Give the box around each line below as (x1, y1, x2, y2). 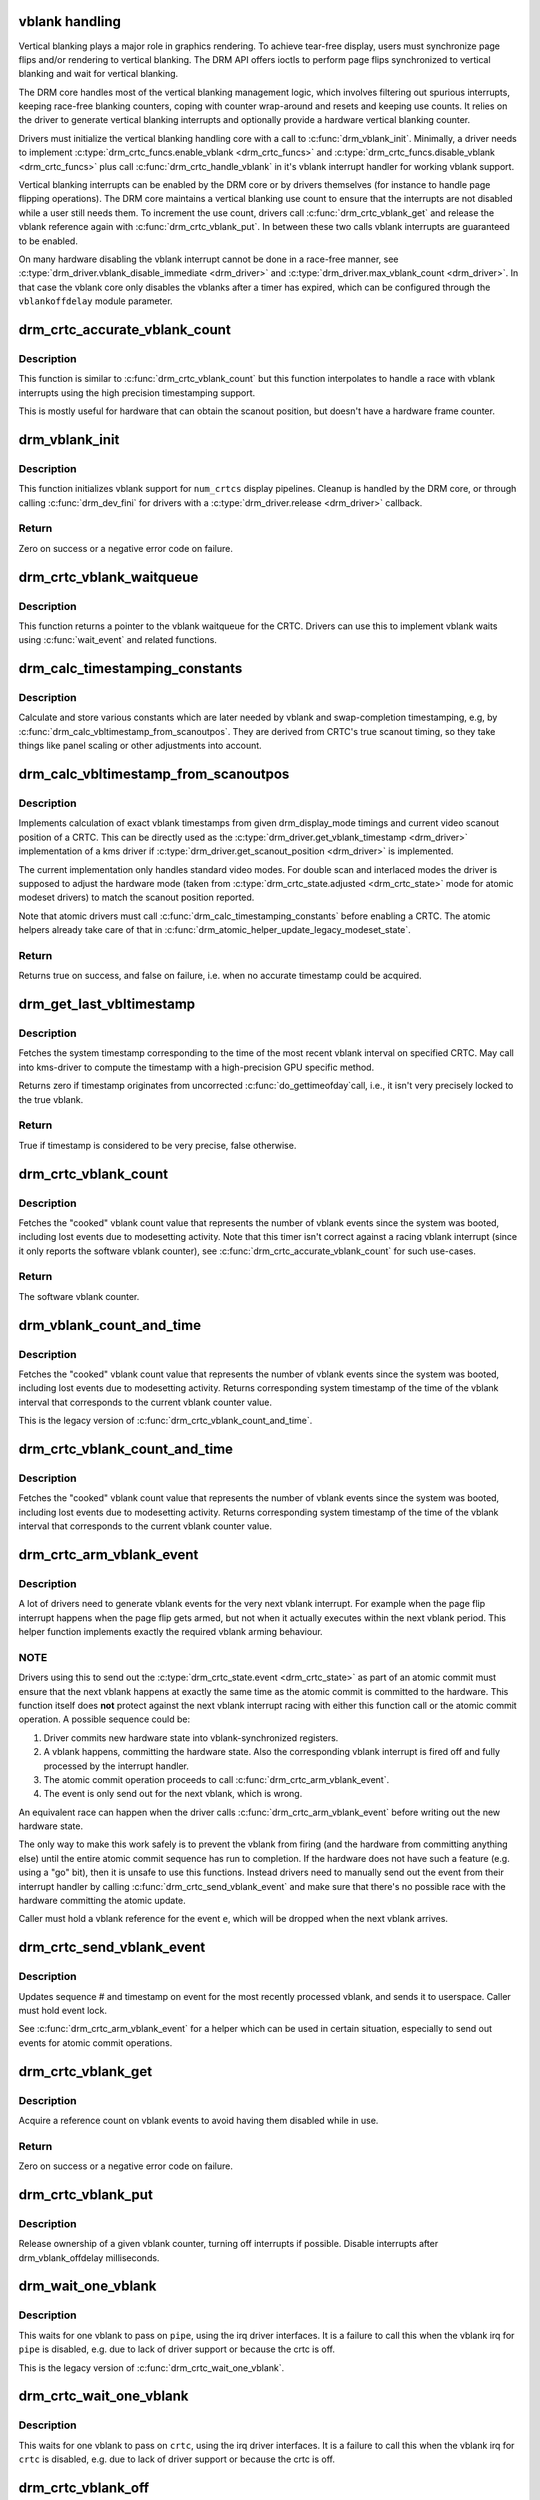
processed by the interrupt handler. (43, 1760, 190, 1772)
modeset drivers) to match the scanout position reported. (18, 891, 255, 904)
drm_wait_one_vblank (18, 2278, 157, 2295)
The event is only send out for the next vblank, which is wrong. (43, 1788, 303, 1800)
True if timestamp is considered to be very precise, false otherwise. (18, 1139, 297, 1151)
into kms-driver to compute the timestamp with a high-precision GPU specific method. (18, 1061, 375, 1073)
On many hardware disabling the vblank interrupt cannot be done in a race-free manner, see (18, 253, 399, 265)
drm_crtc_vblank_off (18, 2479, 150, 2496)
